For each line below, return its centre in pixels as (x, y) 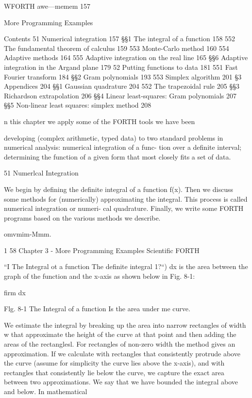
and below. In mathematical (46, 391)
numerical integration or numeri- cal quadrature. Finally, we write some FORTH (124, 208)
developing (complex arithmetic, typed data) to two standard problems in (114, 137)
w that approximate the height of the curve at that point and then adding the (120, 334)
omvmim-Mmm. (28, 234)
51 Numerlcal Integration (41, 173)
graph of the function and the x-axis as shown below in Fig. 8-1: (100, 276)
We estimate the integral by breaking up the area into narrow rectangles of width (125, 325)
